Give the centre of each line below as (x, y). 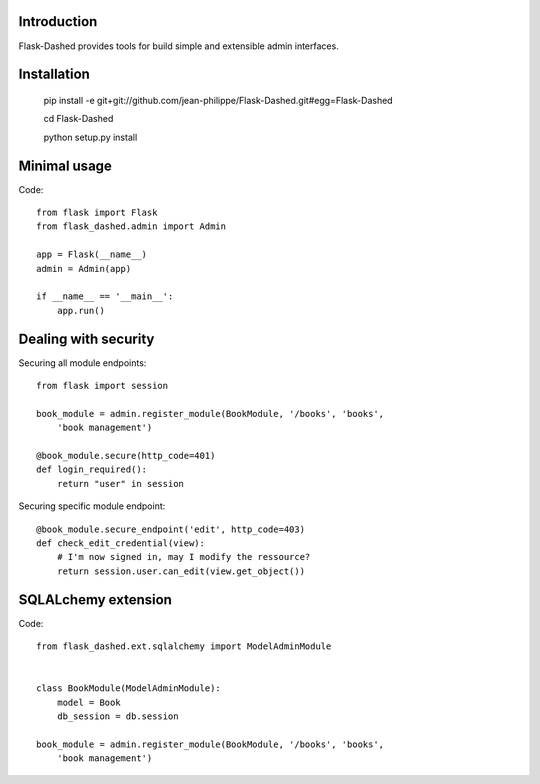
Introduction (58, 21)
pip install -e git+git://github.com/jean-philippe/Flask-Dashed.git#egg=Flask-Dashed (218, 100)
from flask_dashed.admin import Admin (131, 226)
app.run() (80, 310)
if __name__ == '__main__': (105, 296)
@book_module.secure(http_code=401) (126, 455)
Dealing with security (86, 338)
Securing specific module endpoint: (92, 506)
